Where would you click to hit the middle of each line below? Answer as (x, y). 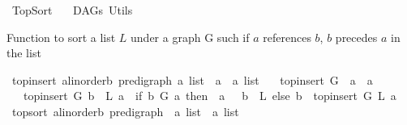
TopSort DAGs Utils (72, 10)
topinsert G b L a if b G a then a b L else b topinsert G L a (210, 96)
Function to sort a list (61, 37)
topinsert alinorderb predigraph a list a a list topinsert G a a (192, 79)
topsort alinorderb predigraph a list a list (125, 111)
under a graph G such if (190, 37)
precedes (356, 37)
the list (24, 53)
